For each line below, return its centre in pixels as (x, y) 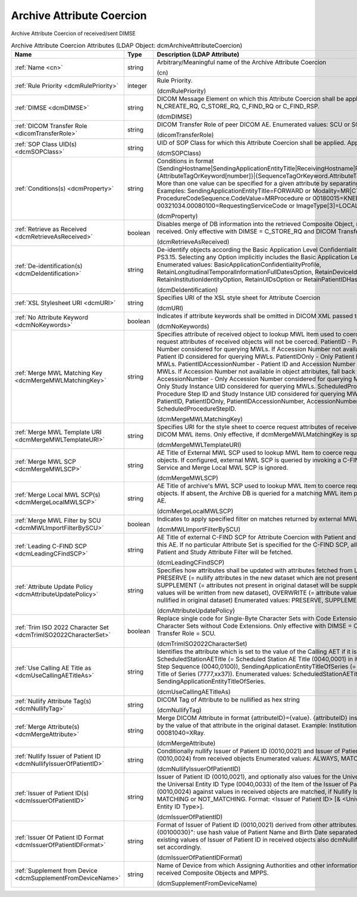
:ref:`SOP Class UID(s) (46, 144)
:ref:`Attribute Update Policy (54, 587)
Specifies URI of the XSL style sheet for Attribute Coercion (239, 298)
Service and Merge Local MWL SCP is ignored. (223, 468)
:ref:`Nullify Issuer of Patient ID (58, 756)
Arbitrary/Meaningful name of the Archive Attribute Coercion (242, 63)
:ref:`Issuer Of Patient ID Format (59, 837)
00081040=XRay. (181, 733)
